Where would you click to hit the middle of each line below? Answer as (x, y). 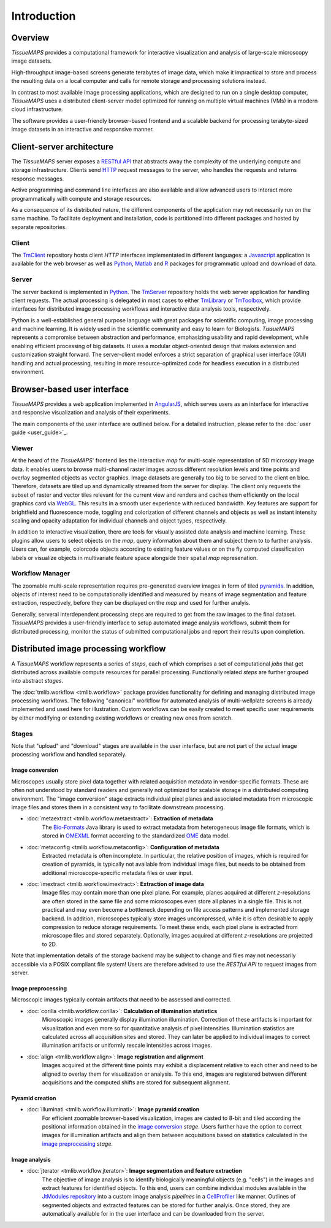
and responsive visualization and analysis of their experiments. (91, 413)
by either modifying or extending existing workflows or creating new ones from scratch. (122, 718)
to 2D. (50, 944)
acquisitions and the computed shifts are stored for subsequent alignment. (136, 1082)
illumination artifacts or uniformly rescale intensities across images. (127, 1045)
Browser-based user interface (70, 389)
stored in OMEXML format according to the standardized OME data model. (136, 836)
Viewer (22, 448)
